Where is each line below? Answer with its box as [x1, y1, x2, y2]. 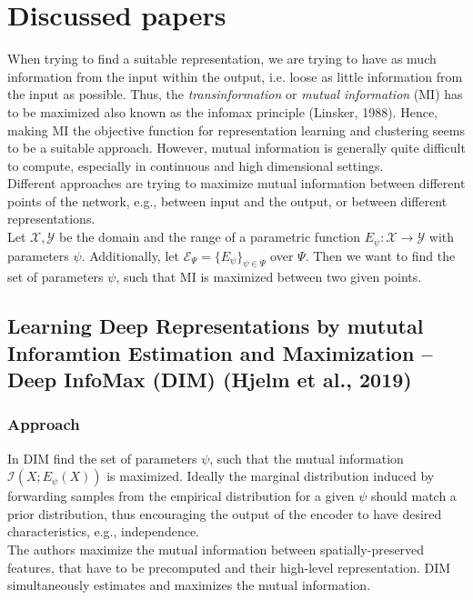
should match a [371, 486, 457, 505]
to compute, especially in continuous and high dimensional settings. [7, 155, 384, 175]
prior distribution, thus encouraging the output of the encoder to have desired [7, 504, 442, 523]
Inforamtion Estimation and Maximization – [7, 338, 433, 366]
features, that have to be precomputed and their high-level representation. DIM [7, 557, 451, 576]
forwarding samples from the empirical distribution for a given [7, 486, 355, 505]
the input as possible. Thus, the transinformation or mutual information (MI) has [7, 85, 463, 104]
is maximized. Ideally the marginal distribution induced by [106, 466, 435, 485]
